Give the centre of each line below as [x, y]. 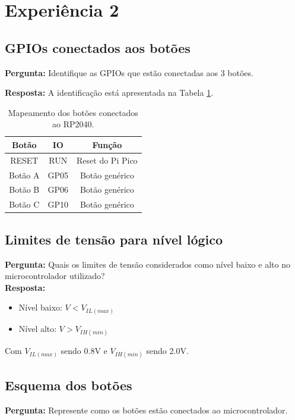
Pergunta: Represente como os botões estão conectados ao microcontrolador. [146, 410]
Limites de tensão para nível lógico [114, 239]
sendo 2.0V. [167, 351]
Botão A [24, 175]
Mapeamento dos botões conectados [73, 112]
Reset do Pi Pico [107, 160]
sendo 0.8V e [84, 351]
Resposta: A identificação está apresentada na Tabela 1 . [109, 93]
